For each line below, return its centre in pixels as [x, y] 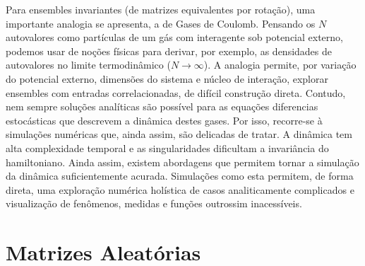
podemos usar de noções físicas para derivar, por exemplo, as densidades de [169, 51]
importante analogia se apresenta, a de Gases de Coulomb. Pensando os [161, 23]
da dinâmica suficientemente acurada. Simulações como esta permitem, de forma [180, 176]
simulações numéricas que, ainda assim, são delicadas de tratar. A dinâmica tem [179, 134]
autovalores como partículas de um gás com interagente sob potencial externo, [174, 37]
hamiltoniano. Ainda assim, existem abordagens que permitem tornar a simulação [182, 162]
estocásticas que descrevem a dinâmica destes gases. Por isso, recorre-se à [164, 120]
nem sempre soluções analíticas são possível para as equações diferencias [162, 106]
